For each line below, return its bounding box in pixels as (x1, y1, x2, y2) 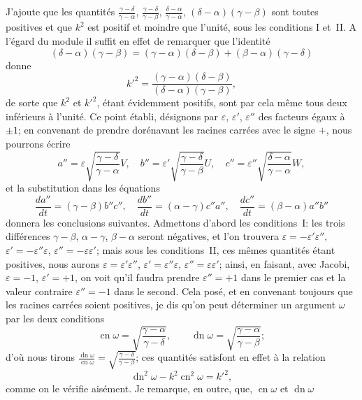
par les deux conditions (6, 310, 105, 325)
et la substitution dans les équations (6, 180, 160, 195)
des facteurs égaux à (258, 108, 345, 123)
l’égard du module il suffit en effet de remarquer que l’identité (6, 33, 270, 48)
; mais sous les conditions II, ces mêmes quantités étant (96, 242, 335, 257)
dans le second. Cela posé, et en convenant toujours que (114, 283, 353, 298)
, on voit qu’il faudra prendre (75, 270, 200, 285)
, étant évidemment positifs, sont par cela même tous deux (96, 95, 347, 110)
